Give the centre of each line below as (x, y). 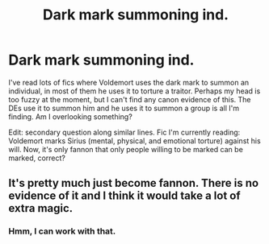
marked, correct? (37, 158)
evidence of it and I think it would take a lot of (124, 196)
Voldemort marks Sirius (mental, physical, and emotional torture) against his (134, 141)
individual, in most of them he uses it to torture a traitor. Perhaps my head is (134, 91)
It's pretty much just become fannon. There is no (134, 183)
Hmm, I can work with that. (62, 231)
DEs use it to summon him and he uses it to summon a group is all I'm (124, 108)
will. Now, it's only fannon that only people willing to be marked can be (126, 149)
